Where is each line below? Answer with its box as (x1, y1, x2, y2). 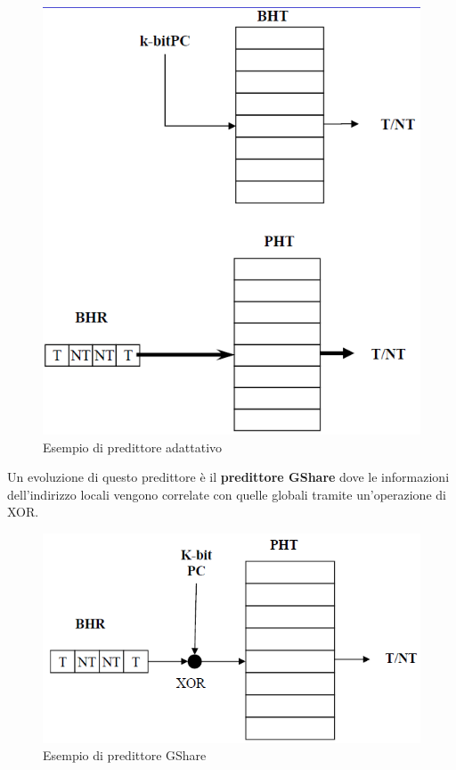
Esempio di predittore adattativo (43, 437, 223, 456)
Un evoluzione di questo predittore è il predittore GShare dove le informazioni (7, 468, 450, 486)
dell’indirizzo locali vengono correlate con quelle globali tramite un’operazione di (7, 484, 446, 503)
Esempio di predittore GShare (43, 746, 207, 765)
